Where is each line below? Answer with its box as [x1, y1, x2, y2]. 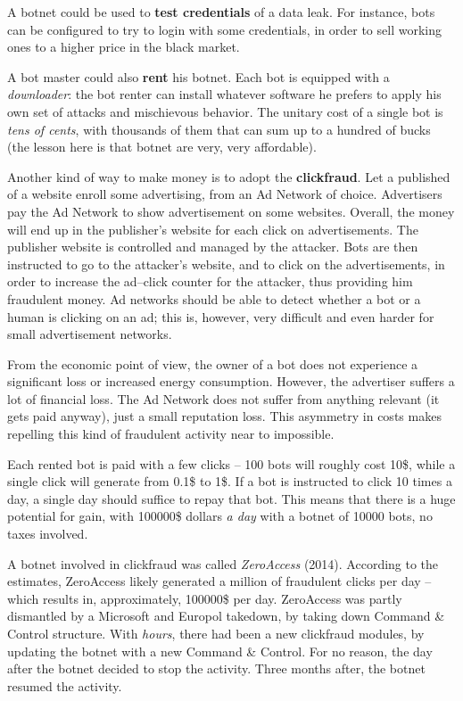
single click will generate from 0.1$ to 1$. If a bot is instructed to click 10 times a [7, 472, 452, 491]
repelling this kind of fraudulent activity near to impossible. [7, 425, 335, 443]
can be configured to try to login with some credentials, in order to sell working [7, 20, 442, 38]
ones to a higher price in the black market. [7, 37, 240, 56]
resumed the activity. [7, 676, 122, 695]
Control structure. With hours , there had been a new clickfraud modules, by [7, 624, 425, 642]
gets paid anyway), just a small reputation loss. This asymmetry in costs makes [7, 407, 442, 425]
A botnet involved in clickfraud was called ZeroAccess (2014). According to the [7, 554, 439, 573]
